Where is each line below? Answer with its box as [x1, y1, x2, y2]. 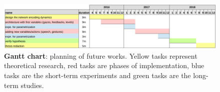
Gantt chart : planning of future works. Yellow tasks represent [4, 50, 197, 61]
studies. [20, 80, 44, 90]
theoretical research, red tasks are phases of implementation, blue [4, 60, 204, 71]
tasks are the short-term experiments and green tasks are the [4, 70, 191, 81]
